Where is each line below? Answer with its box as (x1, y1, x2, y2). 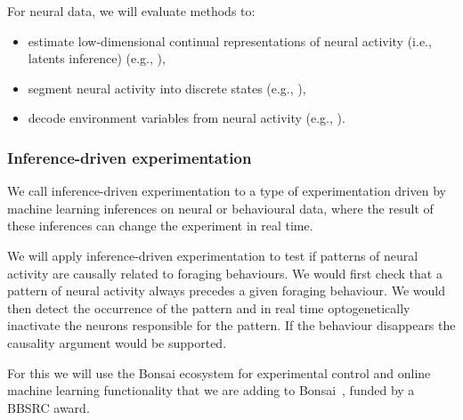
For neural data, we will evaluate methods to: (7, 2, 256, 20)
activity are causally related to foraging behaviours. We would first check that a (7, 263, 443, 282)
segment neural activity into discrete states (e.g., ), (28, 78, 306, 97)
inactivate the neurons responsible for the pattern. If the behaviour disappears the (7, 316, 456, 335)
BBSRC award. (7, 398, 90, 416)
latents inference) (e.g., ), (28, 49, 166, 68)
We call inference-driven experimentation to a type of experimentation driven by (7, 182, 446, 200)
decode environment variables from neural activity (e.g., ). (28, 109, 345, 127)
